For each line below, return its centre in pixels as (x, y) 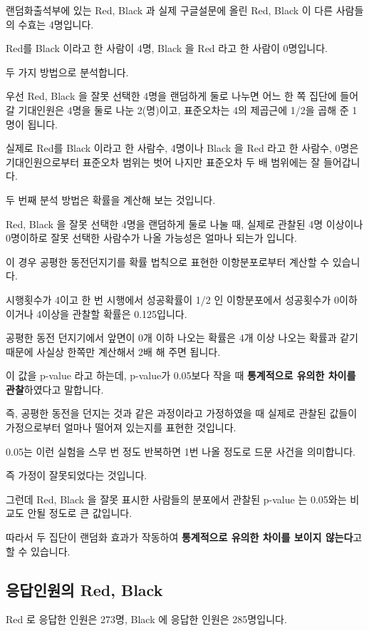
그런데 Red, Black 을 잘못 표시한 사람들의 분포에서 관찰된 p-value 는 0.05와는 (176, 499)
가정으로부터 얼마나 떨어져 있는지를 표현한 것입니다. (121, 427)
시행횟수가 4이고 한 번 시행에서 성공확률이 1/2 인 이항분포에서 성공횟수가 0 (173, 299)
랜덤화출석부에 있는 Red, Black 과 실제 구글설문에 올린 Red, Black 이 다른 (170, 10)
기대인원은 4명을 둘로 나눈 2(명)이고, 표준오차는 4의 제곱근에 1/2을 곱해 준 (183, 109)
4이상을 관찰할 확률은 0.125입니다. (112, 313)
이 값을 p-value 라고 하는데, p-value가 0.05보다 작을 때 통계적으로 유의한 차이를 (181, 375)
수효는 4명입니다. (56, 24)
